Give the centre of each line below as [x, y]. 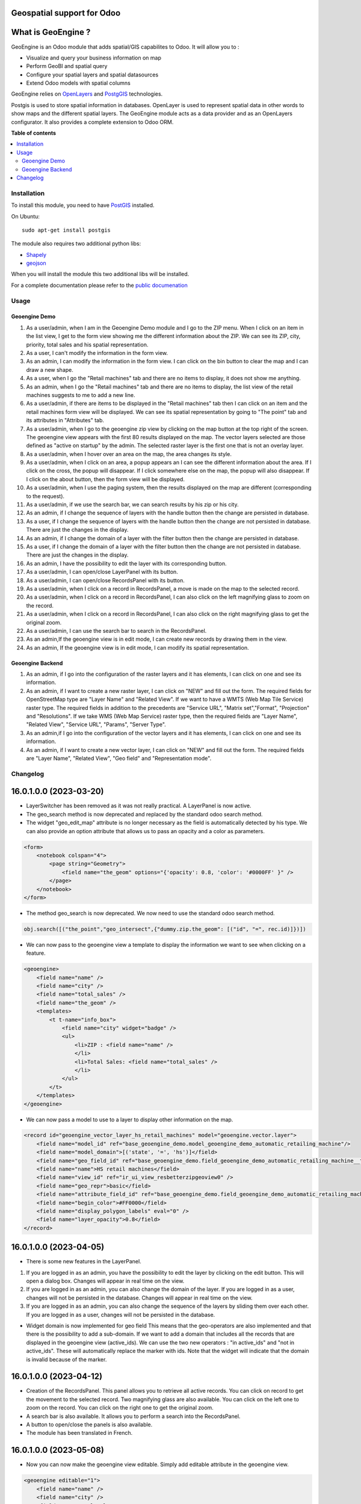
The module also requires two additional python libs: [76, 244]
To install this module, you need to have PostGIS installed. [83, 205]
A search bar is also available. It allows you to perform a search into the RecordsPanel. [133, 1416]
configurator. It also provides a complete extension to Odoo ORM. [92, 122]
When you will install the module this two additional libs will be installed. [100, 274]
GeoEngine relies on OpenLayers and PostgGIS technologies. [87, 94]
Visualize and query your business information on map [94, 58]
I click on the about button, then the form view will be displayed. [105, 479]
